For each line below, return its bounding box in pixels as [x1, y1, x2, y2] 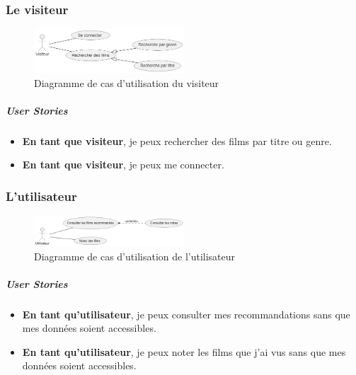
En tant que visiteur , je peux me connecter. [22, 157, 224, 172]
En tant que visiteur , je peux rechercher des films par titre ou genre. [22, 133, 332, 148]
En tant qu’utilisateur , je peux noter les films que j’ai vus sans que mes [22, 344, 346, 359]
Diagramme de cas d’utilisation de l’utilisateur [34, 248, 236, 263]
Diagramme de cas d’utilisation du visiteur [34, 75, 219, 90]
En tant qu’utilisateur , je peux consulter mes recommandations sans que [22, 306, 350, 321]
